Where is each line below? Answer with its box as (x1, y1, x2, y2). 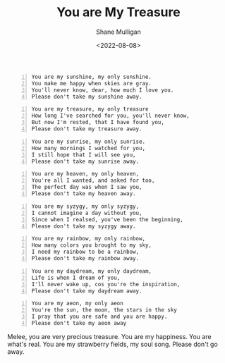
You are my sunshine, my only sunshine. (31, 73, 152, 80)
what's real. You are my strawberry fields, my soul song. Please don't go (7, 340, 219, 348)
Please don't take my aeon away (31, 320, 127, 327)
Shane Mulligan (96, 27, 141, 36)
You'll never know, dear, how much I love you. (31, 86, 174, 94)
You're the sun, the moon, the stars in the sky (31, 307, 178, 314)
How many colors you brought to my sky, (31, 242, 152, 249)
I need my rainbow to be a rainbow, (31, 248, 140, 256)
